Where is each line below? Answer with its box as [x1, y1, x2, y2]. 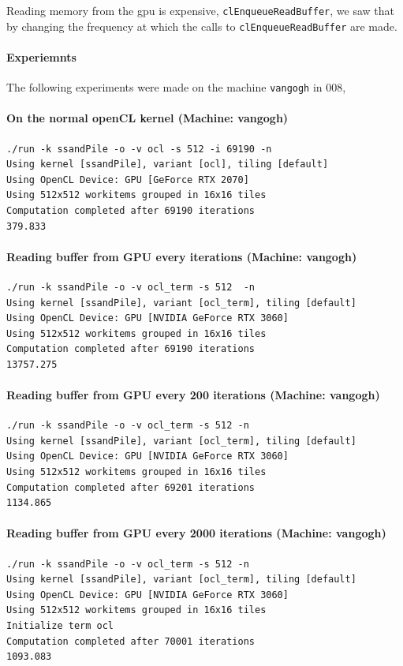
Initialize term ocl [6, 620, 114, 632]
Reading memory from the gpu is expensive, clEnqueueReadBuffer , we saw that [6, 2, 394, 18]
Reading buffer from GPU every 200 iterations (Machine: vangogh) [6, 387, 380, 403]
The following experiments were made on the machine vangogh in [6, 79, 323, 95]
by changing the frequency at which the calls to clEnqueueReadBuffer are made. [6, 17, 397, 34]
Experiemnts [6, 48, 76, 65]
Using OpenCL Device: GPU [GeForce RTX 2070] [6, 174, 249, 185]
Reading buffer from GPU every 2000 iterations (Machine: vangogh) [6, 525, 386, 541]
